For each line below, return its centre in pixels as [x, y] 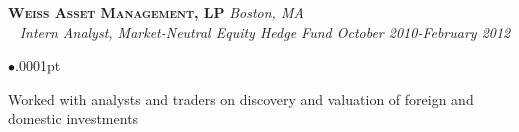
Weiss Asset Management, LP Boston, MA [156, 12]
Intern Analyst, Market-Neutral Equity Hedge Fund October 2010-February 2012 [265, 31]
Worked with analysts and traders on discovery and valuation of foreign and [241, 98]
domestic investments [73, 118]
